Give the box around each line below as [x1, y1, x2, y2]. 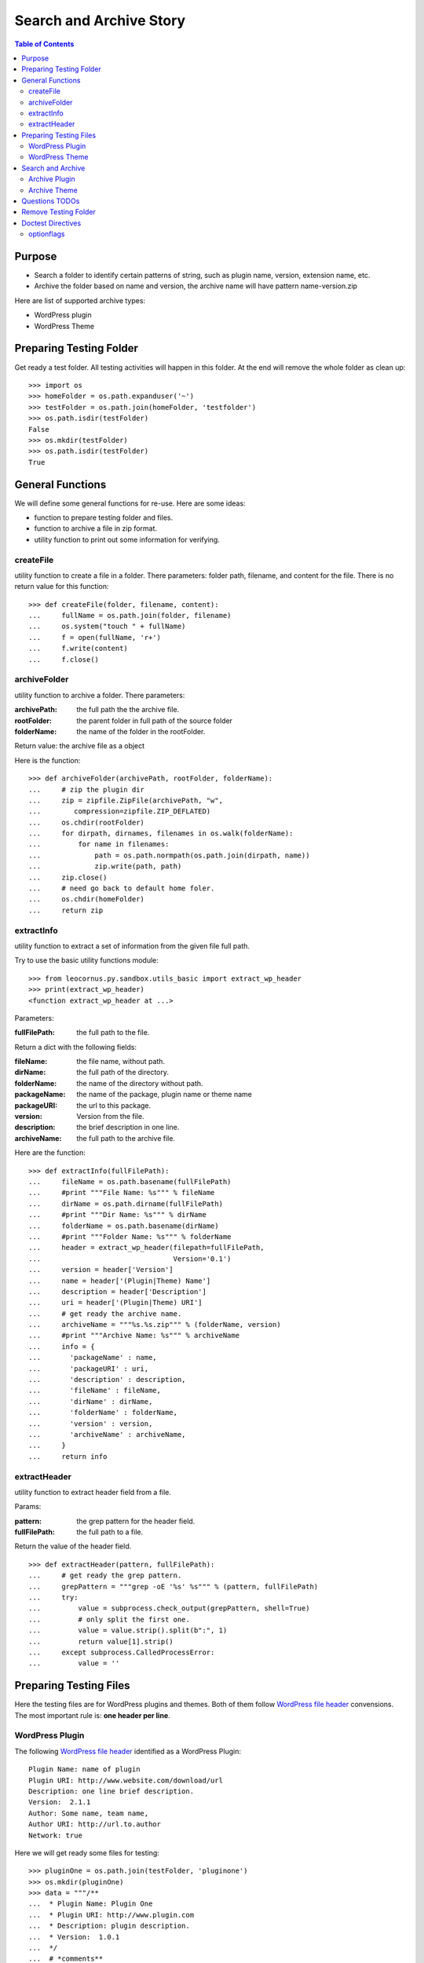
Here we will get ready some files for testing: [14, 1848, 160, 1857]
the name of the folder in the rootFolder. [76, 726, 206, 736]
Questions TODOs [21, 196, 80, 206]
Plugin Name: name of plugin [28, 1765, 141, 1774]
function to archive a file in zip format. [34, 524, 157, 533]
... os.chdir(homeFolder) [28, 895, 145, 904]
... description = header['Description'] [28, 1287, 207, 1296]
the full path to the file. [76, 1028, 150, 1037]
